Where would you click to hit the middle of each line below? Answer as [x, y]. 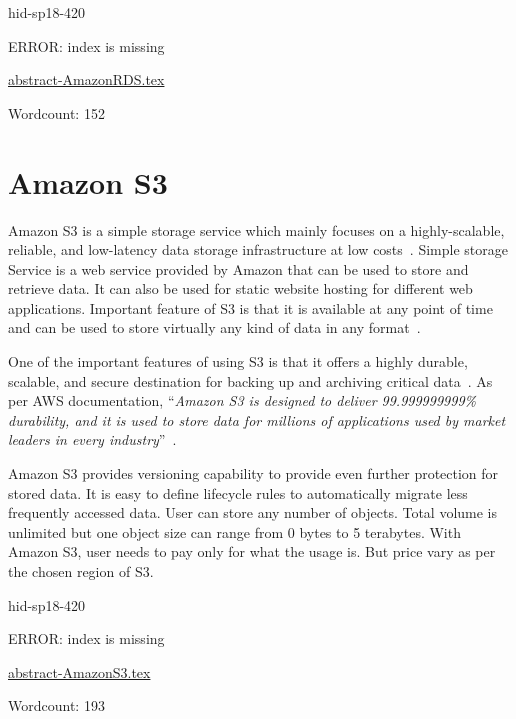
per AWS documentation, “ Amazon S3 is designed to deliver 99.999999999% [242, 400]
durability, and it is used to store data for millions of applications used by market [257, 419]
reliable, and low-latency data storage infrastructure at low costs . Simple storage [258, 249]
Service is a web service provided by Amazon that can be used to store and [238, 268]
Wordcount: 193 [56, 705]
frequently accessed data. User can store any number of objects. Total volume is [253, 512]
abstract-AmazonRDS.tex [86, 79]
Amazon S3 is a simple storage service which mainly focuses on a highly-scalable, [256, 229]
